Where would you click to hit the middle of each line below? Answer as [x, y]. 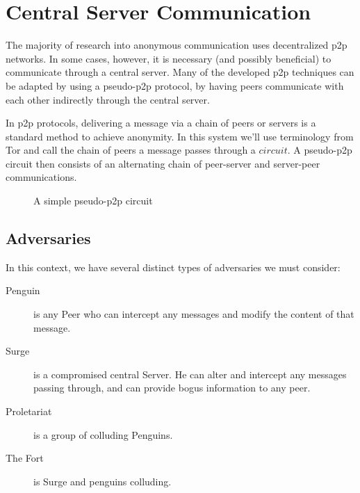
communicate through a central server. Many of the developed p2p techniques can [180, 72]
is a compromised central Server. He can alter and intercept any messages [190, 374]
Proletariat [29, 411]
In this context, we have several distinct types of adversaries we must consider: [173, 267]
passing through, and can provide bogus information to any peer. [172, 388]
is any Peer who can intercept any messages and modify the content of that [194, 314]
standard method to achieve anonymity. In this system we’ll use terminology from [180, 136]
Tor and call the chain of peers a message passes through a [131, 150]
